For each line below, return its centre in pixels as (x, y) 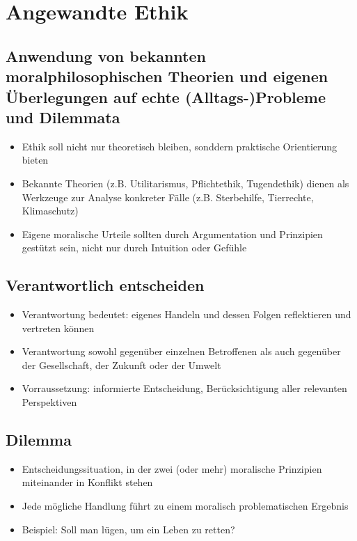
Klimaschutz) (50, 211)
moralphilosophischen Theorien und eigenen (167, 76)
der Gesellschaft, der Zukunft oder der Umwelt (121, 364)
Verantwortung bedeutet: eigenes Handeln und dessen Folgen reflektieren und (187, 314)
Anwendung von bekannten (106, 55)
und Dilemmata (63, 117)
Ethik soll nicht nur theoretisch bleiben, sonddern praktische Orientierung (180, 146)
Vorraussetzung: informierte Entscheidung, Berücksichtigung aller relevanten (184, 388)
